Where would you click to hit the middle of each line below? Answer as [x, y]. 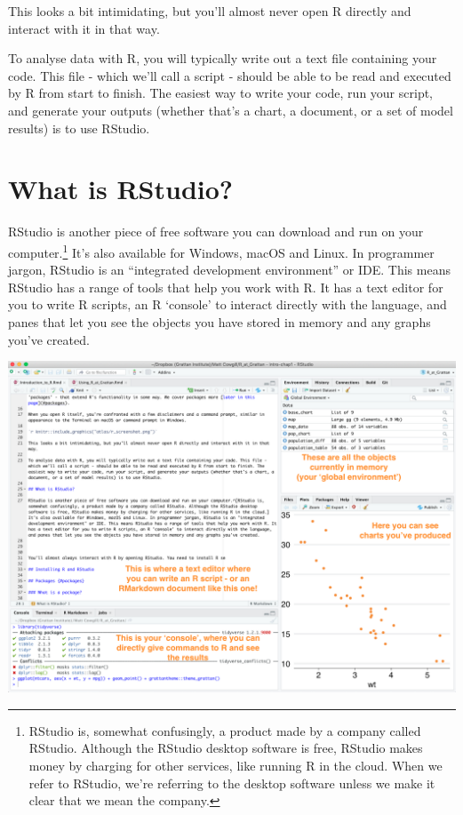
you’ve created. [49, 339]
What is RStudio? [121, 189]
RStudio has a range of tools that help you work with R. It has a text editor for [226, 287]
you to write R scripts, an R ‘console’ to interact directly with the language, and [228, 304]
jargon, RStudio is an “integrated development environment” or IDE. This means [229, 270]
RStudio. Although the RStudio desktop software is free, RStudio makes [226, 748]
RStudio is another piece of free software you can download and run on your [216, 232]
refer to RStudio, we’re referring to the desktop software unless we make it [232, 783]
